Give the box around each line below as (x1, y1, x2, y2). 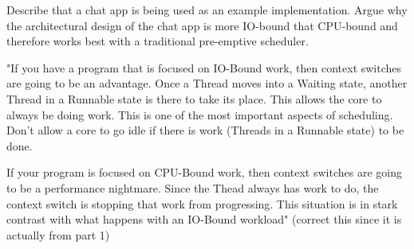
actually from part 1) (6, 226, 110, 243)
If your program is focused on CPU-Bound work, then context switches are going (6, 164, 402, 181)
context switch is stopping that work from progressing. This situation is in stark (6, 195, 398, 212)
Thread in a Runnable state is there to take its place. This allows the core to (6, 90, 382, 107)
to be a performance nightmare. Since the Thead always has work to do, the (6, 179, 379, 196)
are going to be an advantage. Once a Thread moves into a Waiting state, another (6, 75, 408, 91)
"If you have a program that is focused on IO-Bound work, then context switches (6, 59, 402, 76)
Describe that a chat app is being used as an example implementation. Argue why (6, 2, 408, 18)
